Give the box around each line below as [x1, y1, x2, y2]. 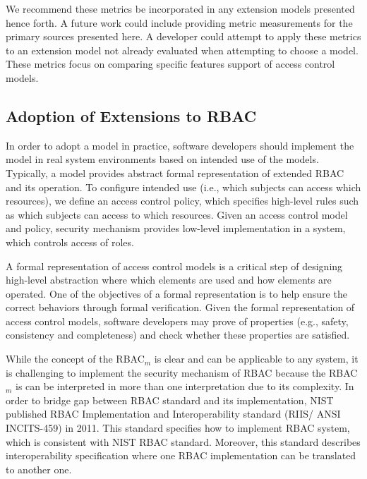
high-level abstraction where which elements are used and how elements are [6, 272, 332, 287]
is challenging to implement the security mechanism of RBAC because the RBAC [6, 365, 358, 380]
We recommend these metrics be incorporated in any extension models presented [6, 1, 355, 16]
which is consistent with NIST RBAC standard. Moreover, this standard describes [6, 434, 361, 449]
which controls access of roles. [6, 234, 134, 249]
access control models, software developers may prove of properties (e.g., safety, [6, 313, 349, 328]
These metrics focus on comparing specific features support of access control [6, 56, 335, 71]
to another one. [6, 461, 72, 476]
